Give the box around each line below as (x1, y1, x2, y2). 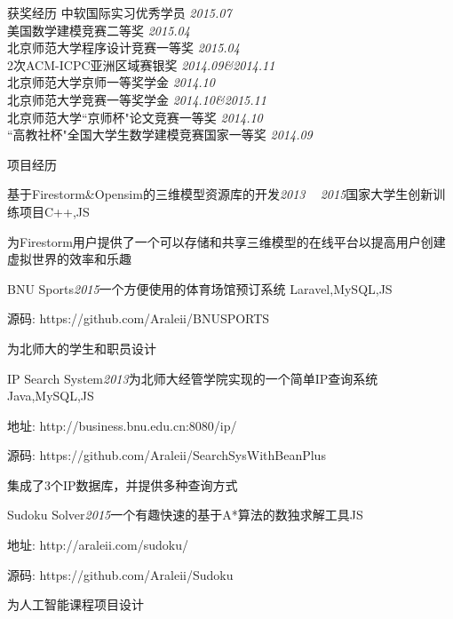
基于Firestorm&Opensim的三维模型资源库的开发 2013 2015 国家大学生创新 (7, 185, 433, 203)
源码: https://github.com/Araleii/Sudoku (7, 565, 234, 583)
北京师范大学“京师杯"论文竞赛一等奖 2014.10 (7, 107, 263, 126)
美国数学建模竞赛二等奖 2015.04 (7, 20, 190, 39)
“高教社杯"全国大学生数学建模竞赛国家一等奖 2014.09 (7, 125, 313, 144)
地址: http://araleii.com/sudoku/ (7, 536, 188, 554)
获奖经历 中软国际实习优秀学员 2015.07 (7, 4, 232, 21)
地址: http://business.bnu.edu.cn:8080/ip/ (7, 416, 237, 434)
